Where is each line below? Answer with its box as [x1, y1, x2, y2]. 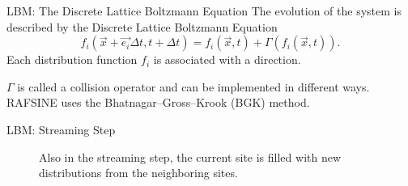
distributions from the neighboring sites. [39, 164, 238, 181]
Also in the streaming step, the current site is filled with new [39, 148, 342, 165]
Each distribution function [6, 51, 138, 68]
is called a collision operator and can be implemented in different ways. [17, 78, 370, 95]
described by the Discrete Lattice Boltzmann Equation [6, 18, 278, 35]
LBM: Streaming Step [6, 120, 116, 137]
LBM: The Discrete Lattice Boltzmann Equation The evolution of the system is [6, 2, 402, 19]
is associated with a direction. [153, 51, 301, 68]
